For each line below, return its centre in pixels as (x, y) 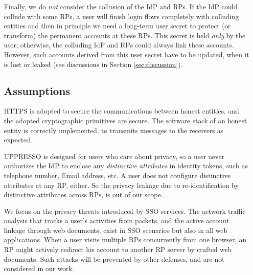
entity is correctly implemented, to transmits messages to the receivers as (114, 130)
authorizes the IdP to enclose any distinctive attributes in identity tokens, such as (126, 166)
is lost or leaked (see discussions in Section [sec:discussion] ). (93, 64)
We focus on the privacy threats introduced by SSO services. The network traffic (125, 211)
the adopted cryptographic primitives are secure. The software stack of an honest (126, 120)
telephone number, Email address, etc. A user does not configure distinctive (117, 175)
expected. (18, 140)
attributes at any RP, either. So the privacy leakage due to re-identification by (122, 185)
